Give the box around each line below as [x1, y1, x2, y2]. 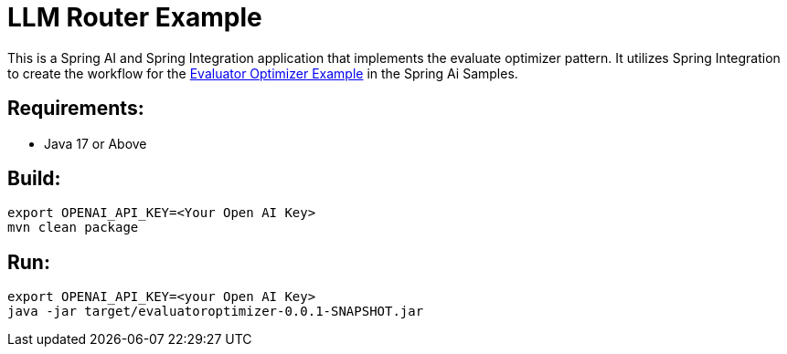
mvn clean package [7, 220, 139, 235]
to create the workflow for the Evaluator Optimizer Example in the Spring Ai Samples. [7, 65, 518, 81]
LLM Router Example [7, 2, 262, 33]
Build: [7, 167, 61, 191]
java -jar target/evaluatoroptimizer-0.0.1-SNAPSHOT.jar [7, 304, 424, 319]
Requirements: [7, 97, 144, 120]
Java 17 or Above [44, 135, 147, 151]
